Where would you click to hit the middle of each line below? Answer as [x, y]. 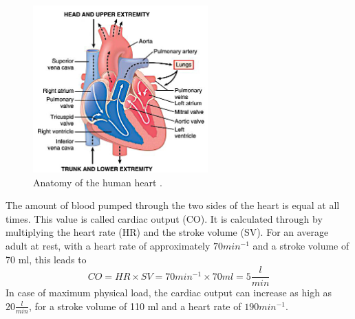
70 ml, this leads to [46, 259]
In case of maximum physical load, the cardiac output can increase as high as [169, 293]
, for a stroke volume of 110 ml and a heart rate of [135, 306]
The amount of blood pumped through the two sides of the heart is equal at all [173, 205]
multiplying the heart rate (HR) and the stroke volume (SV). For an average [167, 232]
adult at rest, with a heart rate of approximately [108, 245]
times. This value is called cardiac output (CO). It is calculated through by [164, 218]
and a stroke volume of [301, 245]
